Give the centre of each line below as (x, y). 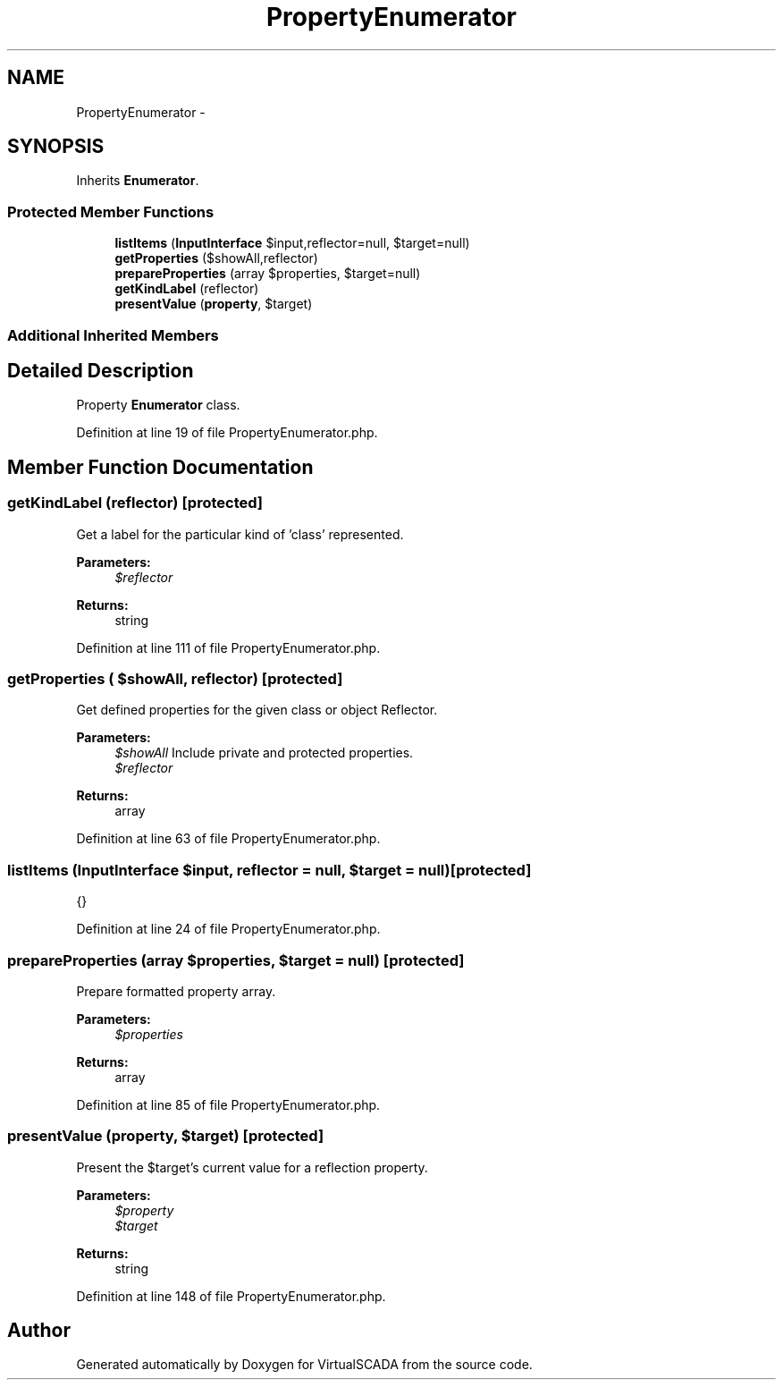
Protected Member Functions (111, 211)
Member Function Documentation (160, 467)
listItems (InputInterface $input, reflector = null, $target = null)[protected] (269, 870)
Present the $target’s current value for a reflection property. (252, 1167)
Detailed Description (101, 370)
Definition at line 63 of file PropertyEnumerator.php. (228, 839)
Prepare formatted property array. (176, 991)
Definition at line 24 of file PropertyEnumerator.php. (228, 929)
